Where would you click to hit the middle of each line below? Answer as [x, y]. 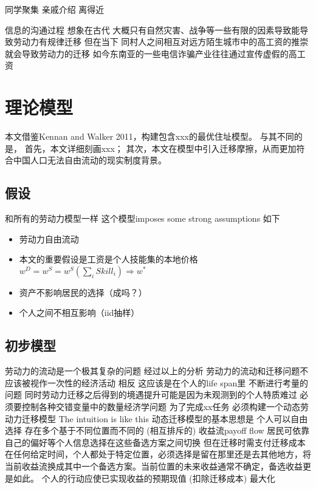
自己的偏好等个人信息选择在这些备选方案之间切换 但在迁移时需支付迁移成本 [155, 442]
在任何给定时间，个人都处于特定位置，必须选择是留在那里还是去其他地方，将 [158, 454]
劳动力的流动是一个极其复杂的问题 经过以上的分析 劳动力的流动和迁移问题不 [157, 371]
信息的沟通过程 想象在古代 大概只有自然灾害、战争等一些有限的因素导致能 [153, 29]
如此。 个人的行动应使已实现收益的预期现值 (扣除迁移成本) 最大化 [144, 478]
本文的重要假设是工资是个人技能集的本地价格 [108, 259]
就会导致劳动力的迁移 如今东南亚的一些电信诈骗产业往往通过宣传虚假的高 [151, 53]
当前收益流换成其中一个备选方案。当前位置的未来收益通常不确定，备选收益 [154, 466]
